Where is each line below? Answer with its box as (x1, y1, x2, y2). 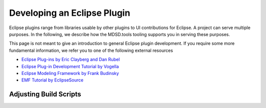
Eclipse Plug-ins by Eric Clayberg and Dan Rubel (21, 57, 120, 63)
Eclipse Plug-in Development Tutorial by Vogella (21, 63, 119, 69)
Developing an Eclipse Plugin (9, 7, 131, 18)
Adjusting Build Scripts (9, 90, 81, 99)
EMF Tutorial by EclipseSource (21, 77, 84, 83)
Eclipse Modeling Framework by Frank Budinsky (21, 70, 119, 76)
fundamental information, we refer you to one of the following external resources (9, 47, 173, 53)
